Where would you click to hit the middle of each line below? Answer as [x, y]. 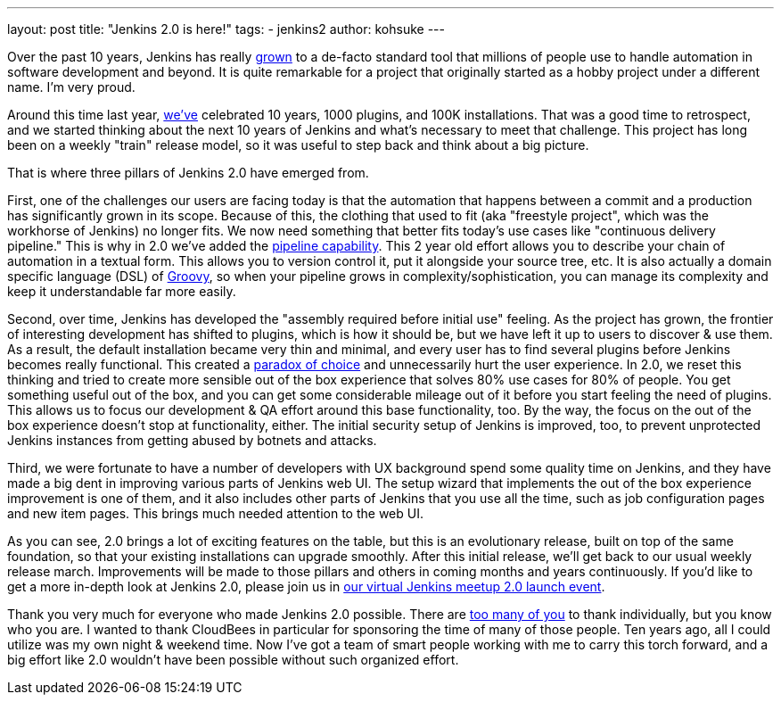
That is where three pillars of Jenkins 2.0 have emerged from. [188, 173]
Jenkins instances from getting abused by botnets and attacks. [192, 440]
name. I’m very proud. [71, 87]
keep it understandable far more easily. [122, 291]
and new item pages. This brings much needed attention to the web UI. [215, 513]
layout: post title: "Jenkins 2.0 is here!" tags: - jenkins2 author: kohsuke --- [226, 29]
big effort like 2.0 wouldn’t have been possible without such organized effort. [233, 660]
